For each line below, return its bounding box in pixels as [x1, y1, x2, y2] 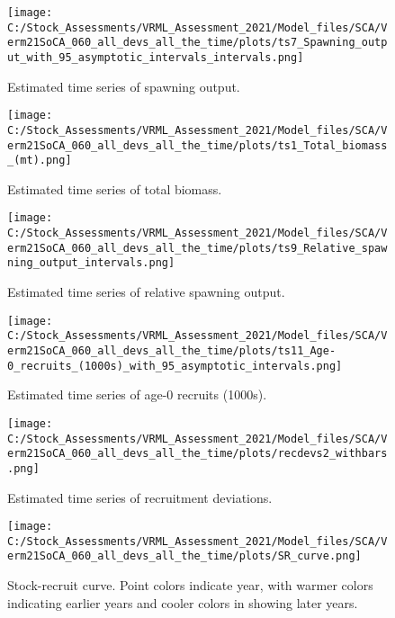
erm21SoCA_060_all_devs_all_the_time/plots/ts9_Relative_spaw [7, 241, 388, 255]
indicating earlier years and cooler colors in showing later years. [7, 593, 358, 612]
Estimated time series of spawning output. [7, 76, 240, 95]
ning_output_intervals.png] [7, 256, 175, 270]
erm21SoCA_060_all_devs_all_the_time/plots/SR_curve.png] [7, 550, 362, 563]
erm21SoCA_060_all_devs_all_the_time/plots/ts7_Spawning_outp [7, 36, 388, 49]
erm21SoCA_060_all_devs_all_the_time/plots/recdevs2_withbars [7, 447, 388, 461]
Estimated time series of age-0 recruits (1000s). [7, 385, 267, 404]
